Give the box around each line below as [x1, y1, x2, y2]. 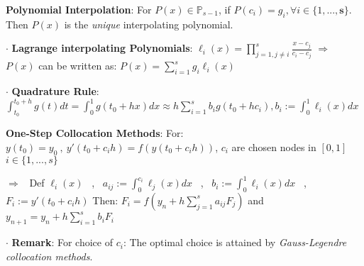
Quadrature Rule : [11, 83, 99, 98]
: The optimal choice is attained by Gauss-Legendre [123, 235, 347, 250]
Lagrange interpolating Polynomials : [11, 40, 193, 55]
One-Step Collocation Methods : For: [6, 126, 184, 140]
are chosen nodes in [231, 139, 316, 154]
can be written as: [38, 58, 117, 73]
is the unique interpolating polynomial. [64, 16, 233, 31]
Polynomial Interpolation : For [6, 2, 152, 16]
